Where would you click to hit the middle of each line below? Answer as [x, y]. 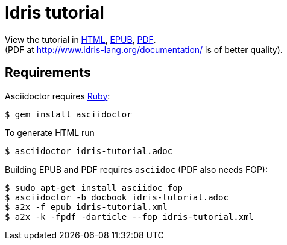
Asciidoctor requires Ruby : [58, 96]
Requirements [48, 73]
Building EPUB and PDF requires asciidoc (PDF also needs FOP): [136, 169]
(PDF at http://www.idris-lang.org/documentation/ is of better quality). [144, 49]
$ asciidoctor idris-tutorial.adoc [89, 151]
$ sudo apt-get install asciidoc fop [94, 188]
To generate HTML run [50, 132]
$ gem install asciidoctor [68, 114]
